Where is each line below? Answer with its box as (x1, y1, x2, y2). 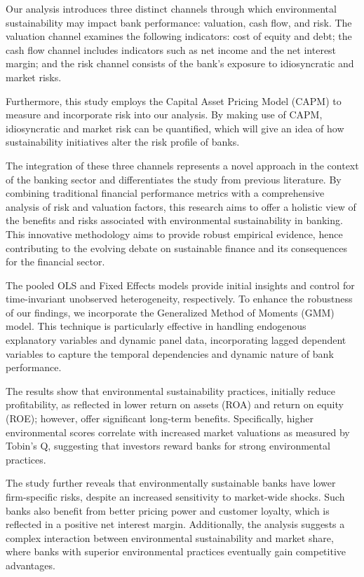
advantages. (6, 557, 55, 572)
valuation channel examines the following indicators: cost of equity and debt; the (6, 29, 352, 43)
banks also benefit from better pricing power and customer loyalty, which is (6, 503, 330, 517)
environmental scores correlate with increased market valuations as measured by (6, 424, 350, 439)
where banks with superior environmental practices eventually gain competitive (6, 544, 346, 559)
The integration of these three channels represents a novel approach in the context (6, 158, 359, 172)
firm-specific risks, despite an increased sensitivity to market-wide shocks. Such (6, 489, 345, 503)
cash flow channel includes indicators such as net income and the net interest (6, 42, 337, 57)
